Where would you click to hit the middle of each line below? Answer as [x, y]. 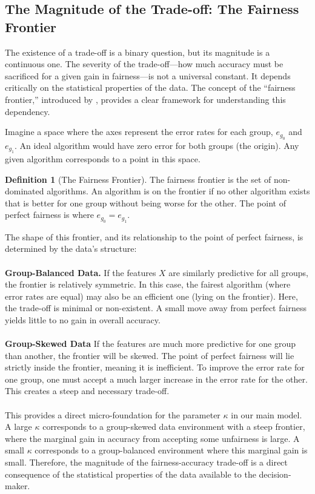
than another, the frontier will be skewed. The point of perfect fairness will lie [150, 355]
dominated [25, 191]
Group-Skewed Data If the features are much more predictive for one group [150, 344]
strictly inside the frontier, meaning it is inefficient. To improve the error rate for [155, 367]
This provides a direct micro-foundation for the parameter [113, 414]
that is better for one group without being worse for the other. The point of [145, 203]
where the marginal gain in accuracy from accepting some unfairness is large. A [152, 438]
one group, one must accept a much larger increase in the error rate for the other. [156, 379]
